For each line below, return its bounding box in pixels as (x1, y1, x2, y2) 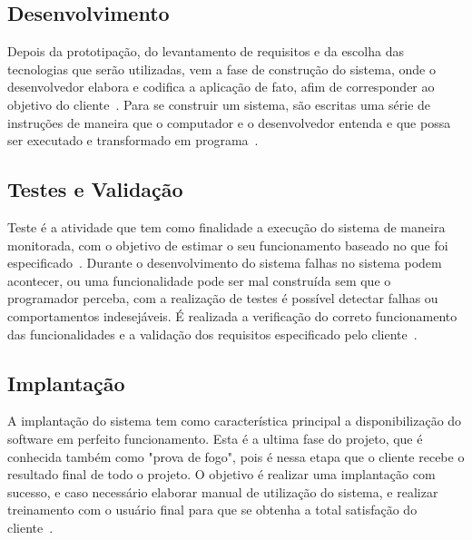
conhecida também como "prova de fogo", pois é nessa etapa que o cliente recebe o (7, 447, 465, 466)
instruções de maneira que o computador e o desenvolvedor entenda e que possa (7, 113, 451, 132)
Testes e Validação (7, 175, 183, 203)
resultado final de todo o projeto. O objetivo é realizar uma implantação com (7, 465, 436, 484)
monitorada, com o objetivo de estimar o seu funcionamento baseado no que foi (7, 235, 448, 254)
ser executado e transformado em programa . (7, 131, 259, 150)
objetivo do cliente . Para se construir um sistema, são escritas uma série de (7, 94, 431, 113)
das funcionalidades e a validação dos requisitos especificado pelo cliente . (7, 324, 418, 343)
